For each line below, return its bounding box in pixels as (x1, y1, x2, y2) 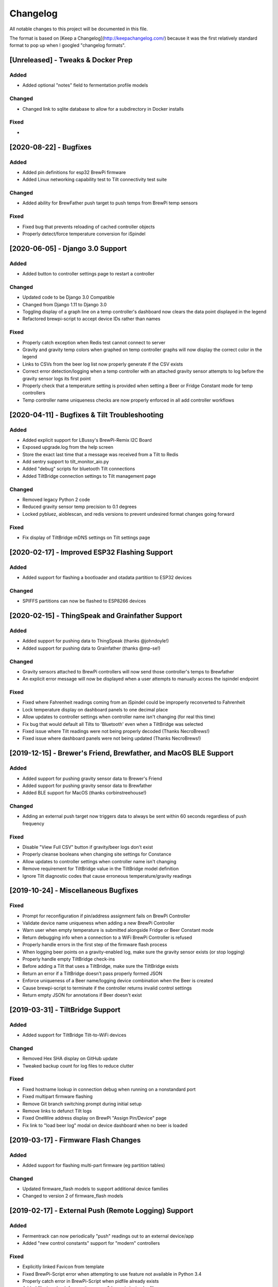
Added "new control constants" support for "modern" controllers (22, 1240, 160, 1246)
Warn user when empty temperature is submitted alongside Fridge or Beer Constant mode (22, 927, 214, 933)
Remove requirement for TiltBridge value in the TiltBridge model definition (22, 865, 179, 872)
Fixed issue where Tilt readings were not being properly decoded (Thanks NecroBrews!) (22, 728, 210, 734)
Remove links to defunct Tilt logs (22, 1107, 92, 1114)
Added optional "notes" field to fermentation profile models (22, 82, 148, 89)
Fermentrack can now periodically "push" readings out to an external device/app (22, 1233, 194, 1239)
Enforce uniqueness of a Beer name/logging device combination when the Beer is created (22, 978, 213, 984)
